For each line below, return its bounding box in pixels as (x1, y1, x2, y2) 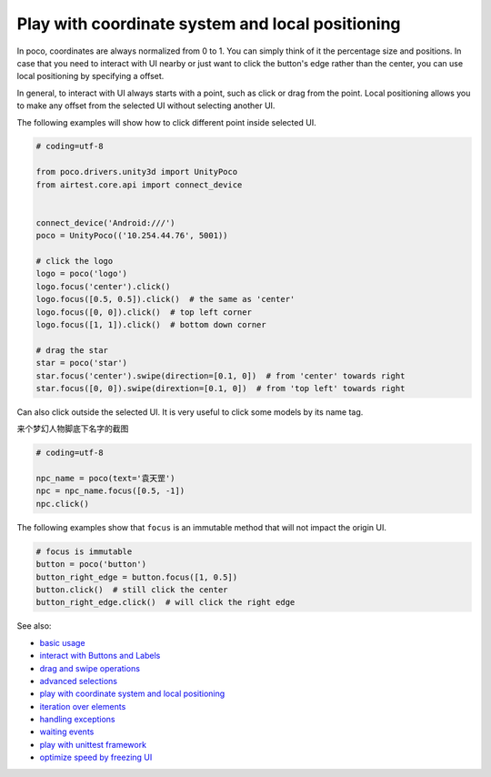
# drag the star (35, 345, 109, 355)
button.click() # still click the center (35, 584, 228, 595)
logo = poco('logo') (35, 268, 127, 279)
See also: (16, 621, 52, 631)
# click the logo (35, 256, 114, 266)
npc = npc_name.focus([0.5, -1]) (35, 486, 185, 496)
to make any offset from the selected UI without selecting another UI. (16, 100, 276, 111)
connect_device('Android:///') (35, 217, 176, 227)
